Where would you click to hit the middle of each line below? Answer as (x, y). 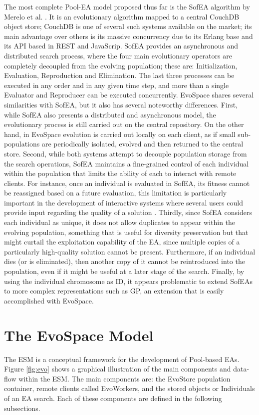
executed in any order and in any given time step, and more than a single (117, 85)
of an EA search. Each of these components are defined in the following (113, 398)
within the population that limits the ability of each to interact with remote (120, 173)
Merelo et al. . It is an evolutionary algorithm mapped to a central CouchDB (122, 16)
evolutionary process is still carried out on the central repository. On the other (124, 124)
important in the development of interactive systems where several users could (124, 202)
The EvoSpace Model (79, 335)
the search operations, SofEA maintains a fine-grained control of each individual (127, 163)
